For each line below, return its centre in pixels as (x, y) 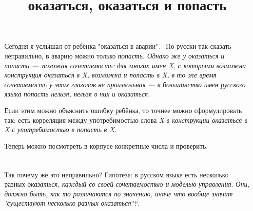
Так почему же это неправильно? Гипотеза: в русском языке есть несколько (117, 174)
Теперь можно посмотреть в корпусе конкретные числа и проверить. (106, 145)
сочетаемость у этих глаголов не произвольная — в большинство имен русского (125, 84)
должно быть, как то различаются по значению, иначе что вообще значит (119, 193)
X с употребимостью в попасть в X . (61, 129)
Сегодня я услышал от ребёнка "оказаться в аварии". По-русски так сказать (118, 46)
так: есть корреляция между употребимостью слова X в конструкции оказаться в (126, 120)
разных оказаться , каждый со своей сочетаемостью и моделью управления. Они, (127, 184)
